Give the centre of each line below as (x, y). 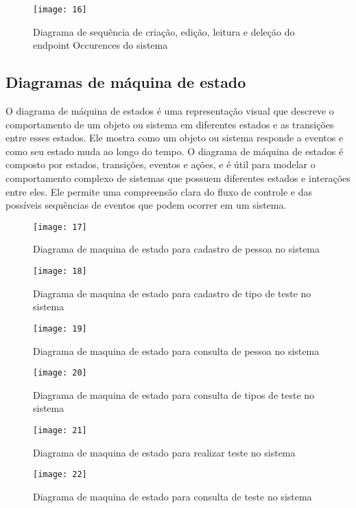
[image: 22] (60, 475)
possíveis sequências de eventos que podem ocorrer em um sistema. (146, 205)
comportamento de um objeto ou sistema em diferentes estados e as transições (170, 124)
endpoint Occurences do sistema (100, 45)
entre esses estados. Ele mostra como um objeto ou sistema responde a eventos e (175, 138)
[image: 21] (60, 430)
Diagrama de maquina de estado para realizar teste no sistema (164, 452)
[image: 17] (60, 227)
